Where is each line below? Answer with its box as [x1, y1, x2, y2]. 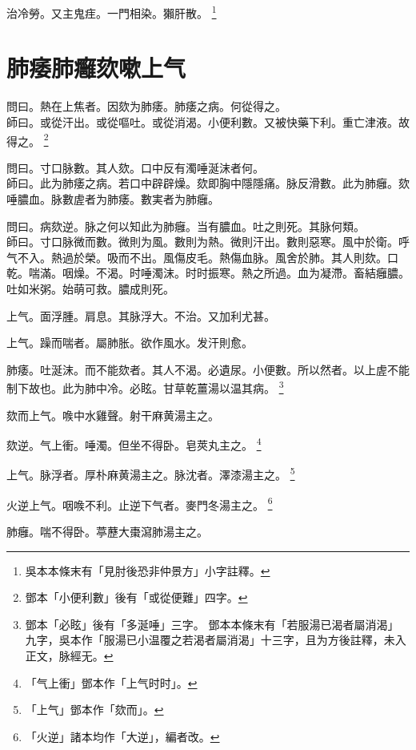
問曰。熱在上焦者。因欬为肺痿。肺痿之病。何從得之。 [6, 98, 286, 115]
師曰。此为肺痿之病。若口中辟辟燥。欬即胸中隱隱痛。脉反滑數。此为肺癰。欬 [6, 175, 410, 192]
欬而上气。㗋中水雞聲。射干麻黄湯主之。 [6, 406, 219, 423]
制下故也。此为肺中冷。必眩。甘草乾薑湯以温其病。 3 [6, 377, 284, 396]
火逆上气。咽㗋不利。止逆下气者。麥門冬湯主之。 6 [6, 494, 273, 513]
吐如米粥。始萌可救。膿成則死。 [6, 280, 174, 296]
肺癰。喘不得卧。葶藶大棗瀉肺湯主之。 [6, 522, 208, 539]
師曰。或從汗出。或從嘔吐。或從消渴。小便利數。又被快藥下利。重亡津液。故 [6, 113, 410, 130]
